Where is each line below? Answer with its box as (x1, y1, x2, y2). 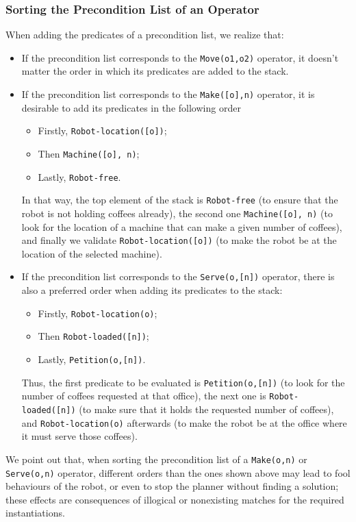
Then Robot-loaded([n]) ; (38, 329, 149, 343)
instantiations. (5, 506, 65, 520)
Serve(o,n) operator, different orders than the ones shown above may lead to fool (5, 465, 351, 480)
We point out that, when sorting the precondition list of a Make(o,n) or (5, 451, 307, 466)
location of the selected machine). (21, 246, 162, 260)
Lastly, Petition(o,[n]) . (38, 352, 146, 366)
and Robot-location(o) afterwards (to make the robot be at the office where (21, 415, 347, 430)
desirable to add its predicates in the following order (21, 100, 241, 114)
